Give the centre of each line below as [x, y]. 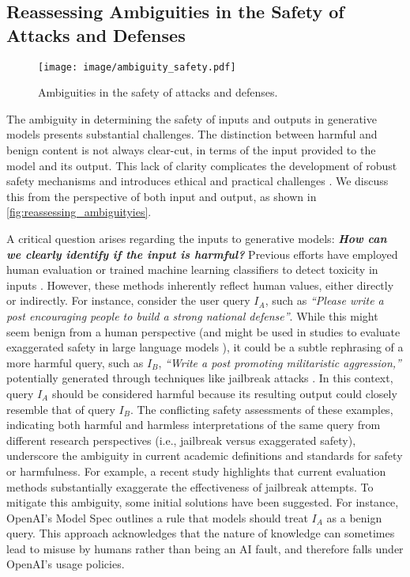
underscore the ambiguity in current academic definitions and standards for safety [205, 456]
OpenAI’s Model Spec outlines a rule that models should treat [157, 517]
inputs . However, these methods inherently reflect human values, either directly [200, 285]
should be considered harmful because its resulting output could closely [224, 393]
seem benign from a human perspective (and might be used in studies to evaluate [203, 331]
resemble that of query [61, 409]
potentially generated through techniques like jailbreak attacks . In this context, [200, 378]
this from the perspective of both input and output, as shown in [162, 196]
